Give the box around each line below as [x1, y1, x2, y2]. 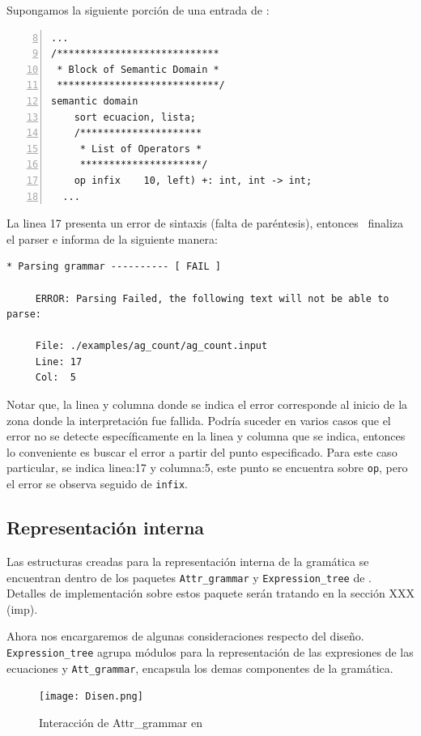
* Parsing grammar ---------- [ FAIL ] [6, 261, 221, 273]
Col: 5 [35, 372, 76, 384]
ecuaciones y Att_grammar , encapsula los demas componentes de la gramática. [6, 659, 393, 676]
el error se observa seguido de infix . [6, 475, 188, 492]
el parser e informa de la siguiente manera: [6, 230, 218, 247]
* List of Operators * [79, 143, 202, 155]
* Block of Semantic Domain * [57, 63, 219, 75]
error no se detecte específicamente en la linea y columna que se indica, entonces [6, 428, 406, 445]
